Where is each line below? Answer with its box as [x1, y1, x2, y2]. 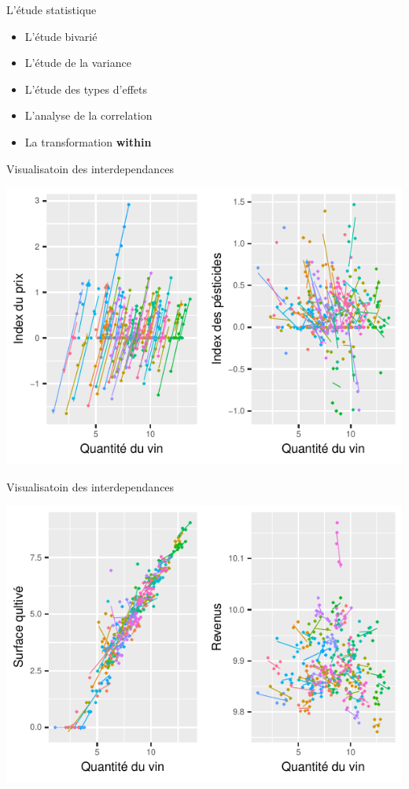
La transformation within [24, 133, 152, 150]
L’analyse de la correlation [24, 107, 153, 124]
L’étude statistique [6, 2, 97, 17]
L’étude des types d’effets [24, 80, 147, 97]
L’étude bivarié [24, 28, 98, 44]
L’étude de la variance [24, 54, 131, 71]
